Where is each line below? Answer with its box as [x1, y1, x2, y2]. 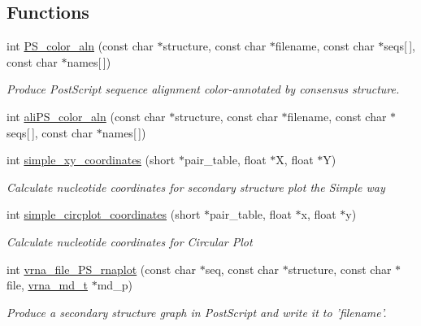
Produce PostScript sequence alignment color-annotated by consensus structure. [7, 80, 400, 98]
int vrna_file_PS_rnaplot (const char [7, 260, 197, 277]
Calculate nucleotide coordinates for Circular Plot [7, 233, 253, 250]
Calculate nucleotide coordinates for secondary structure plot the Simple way [7, 178, 385, 195]
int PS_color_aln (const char [7, 37, 154, 54]
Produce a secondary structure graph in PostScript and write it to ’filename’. [7, 303, 387, 320]
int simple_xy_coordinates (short [7, 151, 176, 168]
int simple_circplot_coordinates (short [7, 206, 201, 223]
